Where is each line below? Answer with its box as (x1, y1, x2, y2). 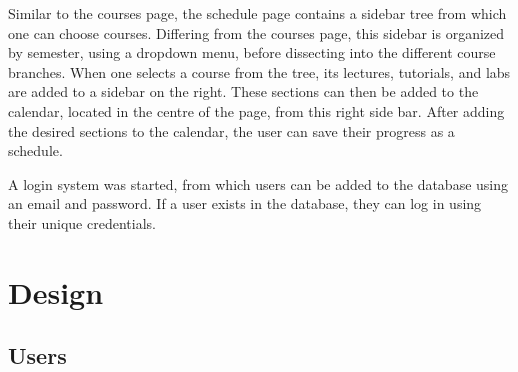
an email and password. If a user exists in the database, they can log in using (8, 193, 482, 214)
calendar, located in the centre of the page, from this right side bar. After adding (8, 100, 505, 121)
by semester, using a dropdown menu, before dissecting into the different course (8, 42, 496, 63)
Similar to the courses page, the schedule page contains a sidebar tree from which (8, 3, 507, 23)
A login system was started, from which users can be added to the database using (8, 173, 509, 194)
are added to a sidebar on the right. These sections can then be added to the (8, 81, 479, 102)
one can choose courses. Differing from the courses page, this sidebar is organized (8, 22, 505, 43)
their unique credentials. (8, 212, 156, 233)
